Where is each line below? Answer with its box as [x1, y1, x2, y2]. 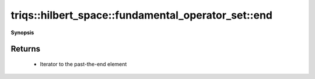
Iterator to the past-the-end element [40, 60, 127, 67]
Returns [10, 44, 41, 54]
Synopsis [10, 29, 34, 36]
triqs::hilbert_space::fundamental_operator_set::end [10, 9, 272, 21]
